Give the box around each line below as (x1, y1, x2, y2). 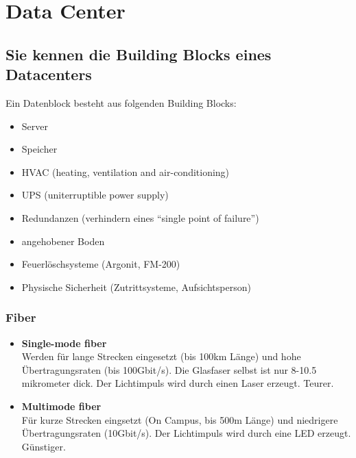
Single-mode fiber (21, 335, 107, 350)
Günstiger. (21, 439, 66, 453)
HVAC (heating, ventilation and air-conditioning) (21, 164, 230, 179)
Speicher (21, 142, 58, 156)
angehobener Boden (21, 233, 105, 248)
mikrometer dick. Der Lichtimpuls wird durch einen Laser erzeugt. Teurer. (21, 376, 334, 390)
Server (21, 118, 48, 133)
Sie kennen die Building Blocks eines (5, 43, 272, 64)
